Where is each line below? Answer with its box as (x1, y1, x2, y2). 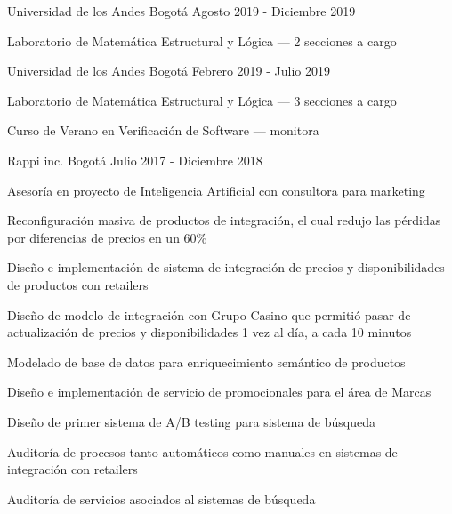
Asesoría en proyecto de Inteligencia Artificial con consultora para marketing (7, 181, 425, 199)
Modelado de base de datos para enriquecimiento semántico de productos (7, 352, 406, 371)
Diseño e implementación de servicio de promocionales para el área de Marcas (7, 382, 432, 401)
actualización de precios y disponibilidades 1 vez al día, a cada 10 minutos (7, 323, 412, 341)
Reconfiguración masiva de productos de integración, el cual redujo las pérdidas (7, 211, 441, 229)
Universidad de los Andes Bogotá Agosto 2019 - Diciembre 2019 (7, 2, 356, 20)
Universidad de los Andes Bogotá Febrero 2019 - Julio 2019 (7, 61, 331, 80)
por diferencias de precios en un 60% (7, 228, 207, 246)
